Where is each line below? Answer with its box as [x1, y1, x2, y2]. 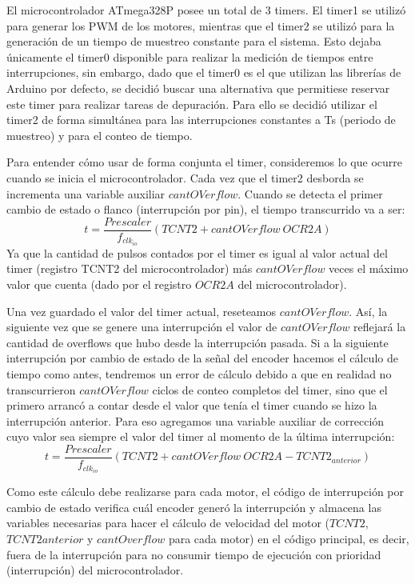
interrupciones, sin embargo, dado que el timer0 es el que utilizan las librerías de [6, 64, 401, 81]
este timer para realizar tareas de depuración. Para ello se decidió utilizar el [6, 95, 377, 112]
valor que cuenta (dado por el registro [6, 276, 192, 293]
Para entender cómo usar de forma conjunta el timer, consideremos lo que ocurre [6, 154, 402, 170]
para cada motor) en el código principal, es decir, [168, 530, 409, 546]
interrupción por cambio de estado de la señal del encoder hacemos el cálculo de [6, 350, 398, 366]
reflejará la [353, 318, 406, 335]
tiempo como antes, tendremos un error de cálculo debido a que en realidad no [6, 366, 392, 382]
